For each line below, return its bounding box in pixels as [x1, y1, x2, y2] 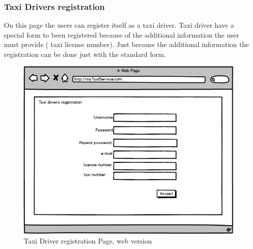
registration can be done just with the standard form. [4, 49, 166, 59]
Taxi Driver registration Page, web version [24, 236, 152, 246]
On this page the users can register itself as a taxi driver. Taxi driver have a [4, 20, 234, 30]
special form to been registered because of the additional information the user [4, 29, 239, 40]
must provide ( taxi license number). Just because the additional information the [4, 39, 249, 50]
